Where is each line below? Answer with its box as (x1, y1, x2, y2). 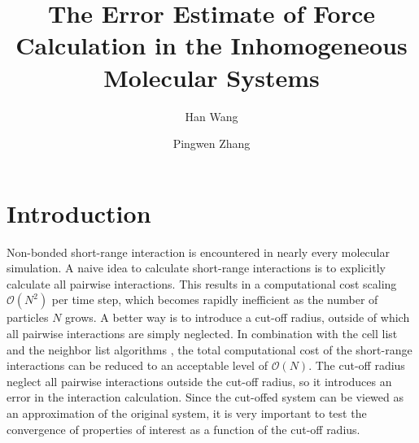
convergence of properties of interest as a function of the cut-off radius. (7, 420, 360, 437)
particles (7, 309, 49, 326)
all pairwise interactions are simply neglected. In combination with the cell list (7, 325, 398, 341)
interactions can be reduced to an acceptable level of (7, 357, 268, 374)
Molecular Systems (103, 60, 320, 93)
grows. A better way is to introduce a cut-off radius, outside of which (65, 309, 410, 326)
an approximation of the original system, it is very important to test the (7, 404, 367, 421)
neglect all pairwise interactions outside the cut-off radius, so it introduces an (7, 372, 392, 389)
